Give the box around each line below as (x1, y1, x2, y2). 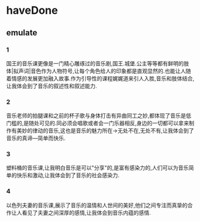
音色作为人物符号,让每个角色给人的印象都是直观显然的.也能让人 (31, 67, 186, 74)
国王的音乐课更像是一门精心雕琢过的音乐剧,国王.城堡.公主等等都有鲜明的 (6, 59, 184, 67)
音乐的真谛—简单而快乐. (6, 134, 66, 142)
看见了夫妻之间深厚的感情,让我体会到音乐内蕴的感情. (22, 209, 151, 216)
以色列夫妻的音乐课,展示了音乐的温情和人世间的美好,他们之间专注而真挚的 (6, 202, 188, 209)
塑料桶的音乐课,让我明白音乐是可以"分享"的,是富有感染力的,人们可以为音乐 (6, 164, 189, 172)
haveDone (6, 4, 58, 17)
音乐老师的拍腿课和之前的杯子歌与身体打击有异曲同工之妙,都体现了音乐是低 (6, 112, 192, 119)
